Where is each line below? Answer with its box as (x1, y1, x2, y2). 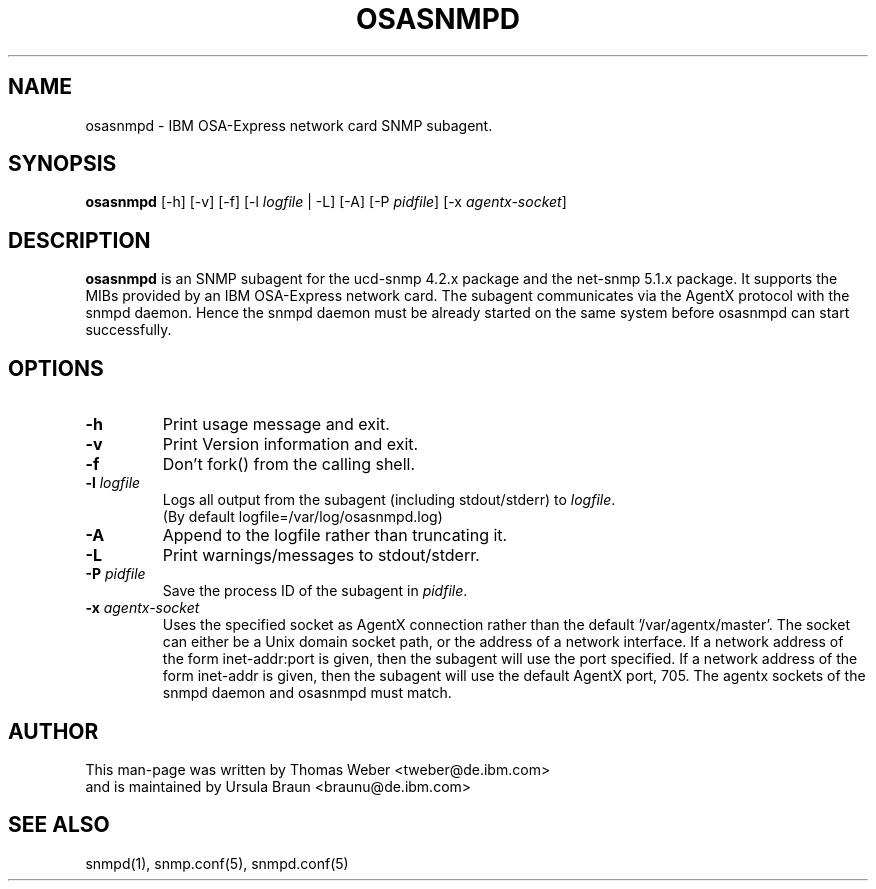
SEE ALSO (8, 812, 110, 838)
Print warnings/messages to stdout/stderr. (162, 545, 480, 566)
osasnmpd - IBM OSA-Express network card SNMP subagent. (85, 116, 493, 134)
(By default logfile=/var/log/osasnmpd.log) (162, 508, 443, 526)
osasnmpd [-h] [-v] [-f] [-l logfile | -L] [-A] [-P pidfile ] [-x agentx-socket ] (85, 193, 567, 211)
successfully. (85, 321, 172, 339)
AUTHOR (8, 718, 99, 744)
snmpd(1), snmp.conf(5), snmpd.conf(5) (85, 854, 349, 872)
